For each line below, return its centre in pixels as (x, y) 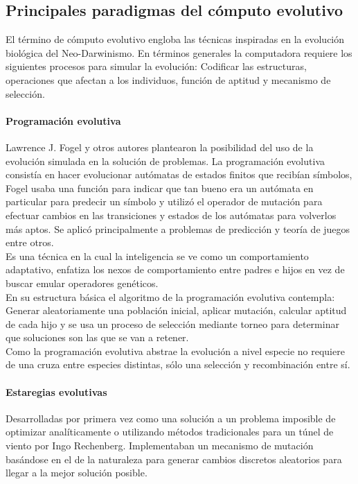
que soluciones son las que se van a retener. (97, 337)
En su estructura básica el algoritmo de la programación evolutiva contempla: (170, 296)
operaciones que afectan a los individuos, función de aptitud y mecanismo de (168, 79)
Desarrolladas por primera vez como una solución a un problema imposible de (171, 418)
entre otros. (30, 242)
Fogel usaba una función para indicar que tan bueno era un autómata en (160, 188)
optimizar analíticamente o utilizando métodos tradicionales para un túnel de (170, 432)
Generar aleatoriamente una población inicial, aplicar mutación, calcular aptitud (176, 310)
